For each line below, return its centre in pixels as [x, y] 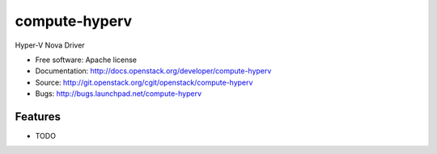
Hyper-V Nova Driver [50, 45]
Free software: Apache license [86, 60]
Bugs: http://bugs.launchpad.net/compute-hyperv [119, 94]
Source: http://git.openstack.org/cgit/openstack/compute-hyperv [144, 82]
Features [38, 117]
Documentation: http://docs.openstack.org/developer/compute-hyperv [153, 71]
